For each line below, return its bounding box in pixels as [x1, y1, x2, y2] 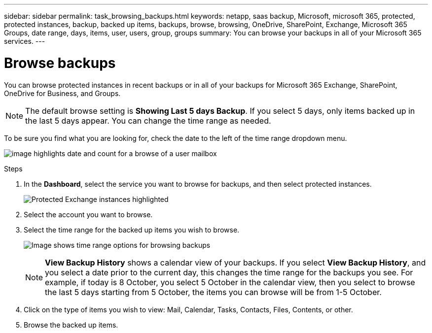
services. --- [4, 37, 45, 45]
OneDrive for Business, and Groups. [4, 89, 121, 98]
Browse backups [4, 54, 116, 71]
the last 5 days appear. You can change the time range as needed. [25, 115, 271, 126]
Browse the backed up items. [24, 320, 118, 329]
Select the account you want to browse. [24, 210, 153, 219]
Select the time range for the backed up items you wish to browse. [24, 225, 240, 234]
